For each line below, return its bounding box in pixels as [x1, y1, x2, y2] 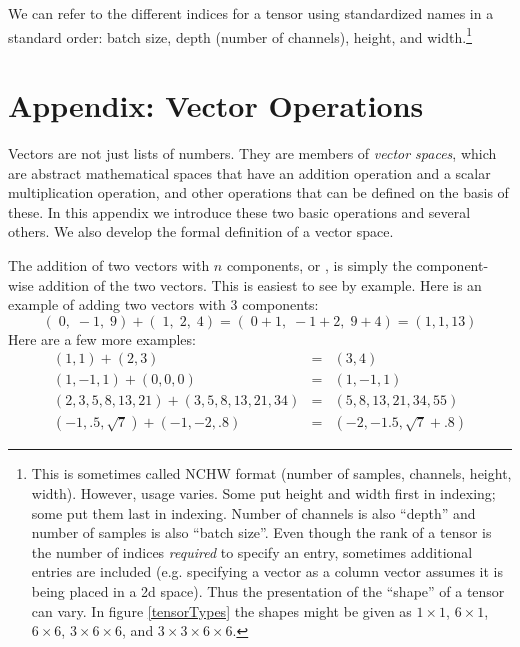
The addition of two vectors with [8, 254, 210, 275]
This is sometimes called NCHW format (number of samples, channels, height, [31, 463, 512, 484]
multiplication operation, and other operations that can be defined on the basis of [8, 182, 509, 203]
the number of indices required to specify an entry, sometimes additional [31, 541, 473, 562]
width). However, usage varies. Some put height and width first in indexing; [31, 483, 496, 504]
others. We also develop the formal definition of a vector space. [8, 221, 394, 242]
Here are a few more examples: [8, 328, 196, 349]
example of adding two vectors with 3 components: [8, 294, 319, 315]
